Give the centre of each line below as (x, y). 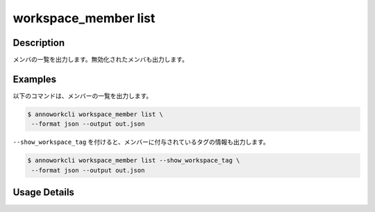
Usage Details (43, 192)
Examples (35, 79)
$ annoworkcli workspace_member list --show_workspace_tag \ (134, 161)
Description (39, 43)
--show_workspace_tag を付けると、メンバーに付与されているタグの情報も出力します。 (141, 142)
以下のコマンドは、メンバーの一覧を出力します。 (83, 96)
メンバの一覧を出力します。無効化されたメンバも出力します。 (101, 60)
